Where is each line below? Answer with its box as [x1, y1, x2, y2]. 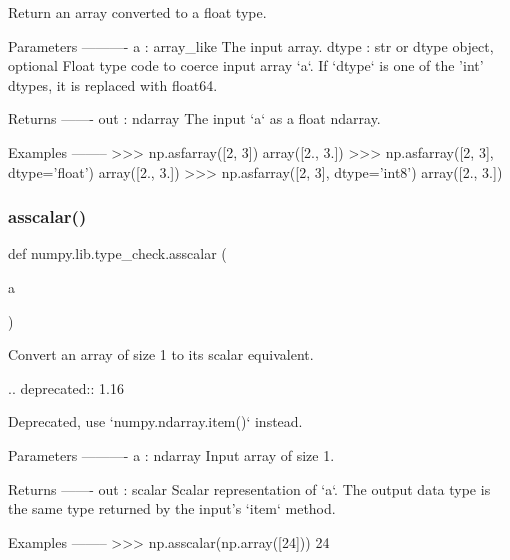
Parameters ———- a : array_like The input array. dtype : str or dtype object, [8, 35, 494, 56]
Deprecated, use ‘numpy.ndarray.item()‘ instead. [8, 411, 303, 432]
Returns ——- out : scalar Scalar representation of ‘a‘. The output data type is [8, 478, 491, 499]
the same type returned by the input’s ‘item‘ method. [8, 498, 336, 519]
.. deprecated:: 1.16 [8, 377, 124, 398]
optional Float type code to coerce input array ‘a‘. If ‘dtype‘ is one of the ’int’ [8, 55, 484, 76]
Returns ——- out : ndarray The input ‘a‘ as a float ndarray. [8, 108, 381, 129]
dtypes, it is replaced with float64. [8, 74, 218, 95]
